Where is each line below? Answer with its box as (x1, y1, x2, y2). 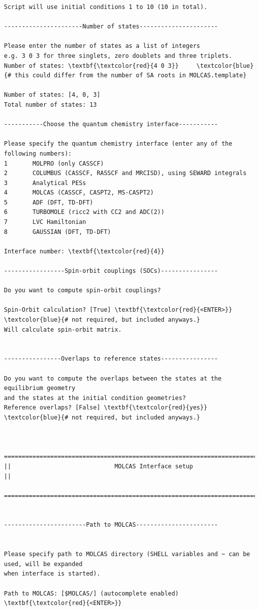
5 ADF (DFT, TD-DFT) (4, 199, 93, 206)
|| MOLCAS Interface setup (4, 462, 193, 470)
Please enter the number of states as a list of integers (4, 42, 200, 50)
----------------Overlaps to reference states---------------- (4, 355, 218, 363)
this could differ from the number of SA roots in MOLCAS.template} (14, 72, 247, 79)
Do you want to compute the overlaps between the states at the (4, 375, 222, 382)
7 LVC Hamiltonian (4, 218, 86, 226)
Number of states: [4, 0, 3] (4, 91, 101, 99)
